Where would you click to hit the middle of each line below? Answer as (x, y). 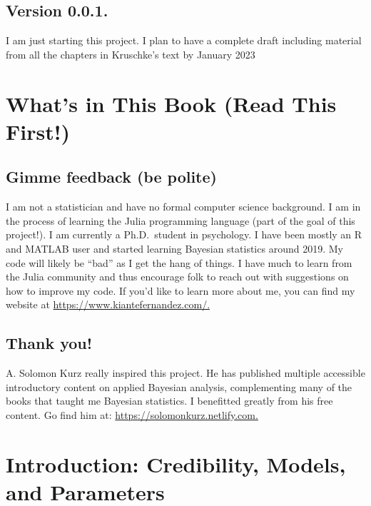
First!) (38, 131)
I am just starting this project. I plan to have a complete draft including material (184, 40)
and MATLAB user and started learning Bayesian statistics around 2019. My (174, 248)
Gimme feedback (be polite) (111, 177)
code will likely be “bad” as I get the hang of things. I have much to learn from (179, 262)
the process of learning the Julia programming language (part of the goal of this (181, 220)
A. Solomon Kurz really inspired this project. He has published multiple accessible (185, 373)
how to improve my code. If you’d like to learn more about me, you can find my (181, 290)
